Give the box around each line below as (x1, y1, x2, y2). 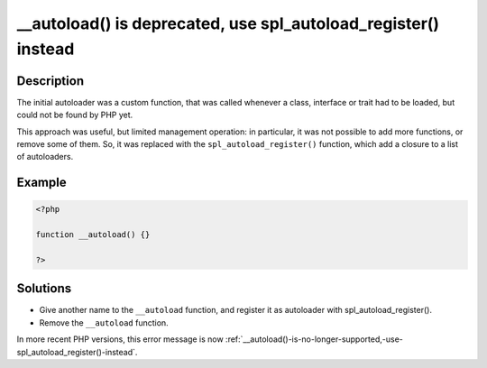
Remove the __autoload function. (39, 317, 169, 328)
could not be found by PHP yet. (16, 109, 133, 121)
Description (16, 73, 85, 88)
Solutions (16, 281, 72, 297)
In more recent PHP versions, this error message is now (16, 334, 225, 345)
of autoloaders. (16, 152, 74, 162)
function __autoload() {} (35, 230, 151, 240)
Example (16, 175, 67, 190)
